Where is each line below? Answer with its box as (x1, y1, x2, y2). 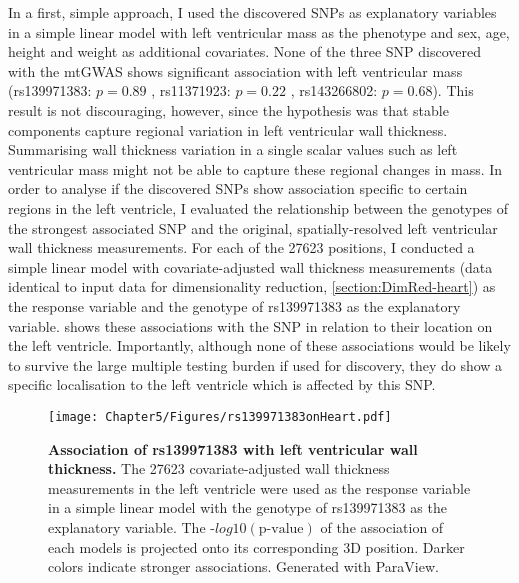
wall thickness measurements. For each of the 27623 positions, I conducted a (8, 237, 475, 258)
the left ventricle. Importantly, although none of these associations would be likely (8, 335, 511, 356)
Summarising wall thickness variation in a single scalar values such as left (8, 139, 458, 160)
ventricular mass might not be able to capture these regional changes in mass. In (8, 158, 503, 179)
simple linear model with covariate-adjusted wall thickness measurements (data (8, 256, 493, 277)
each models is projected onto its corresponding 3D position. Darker (48, 536, 465, 557)
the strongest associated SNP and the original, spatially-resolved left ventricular (8, 217, 498, 238)
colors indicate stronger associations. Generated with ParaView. (48, 556, 439, 577)
